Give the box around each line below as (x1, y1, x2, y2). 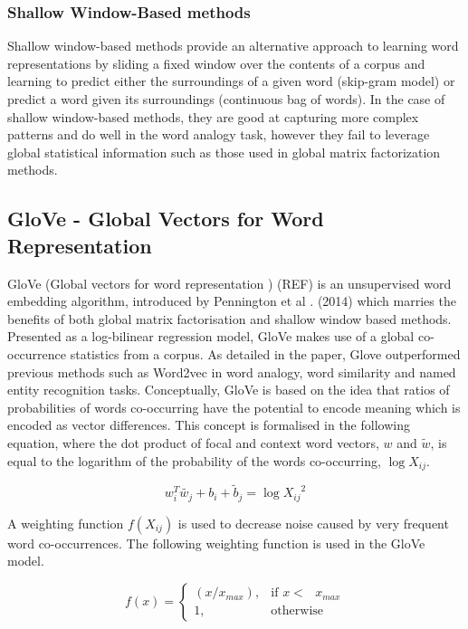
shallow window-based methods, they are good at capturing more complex (7, 107, 419, 126)
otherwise (271, 605, 324, 618)
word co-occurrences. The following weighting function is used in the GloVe (7, 533, 425, 552)
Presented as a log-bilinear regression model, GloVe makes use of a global (7, 327, 415, 346)
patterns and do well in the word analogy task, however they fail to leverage (7, 125, 430, 144)
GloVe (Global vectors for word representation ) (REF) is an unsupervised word (7, 273, 452, 292)
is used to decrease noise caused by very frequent (177, 513, 449, 532)
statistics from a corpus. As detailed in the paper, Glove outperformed (70, 344, 461, 363)
